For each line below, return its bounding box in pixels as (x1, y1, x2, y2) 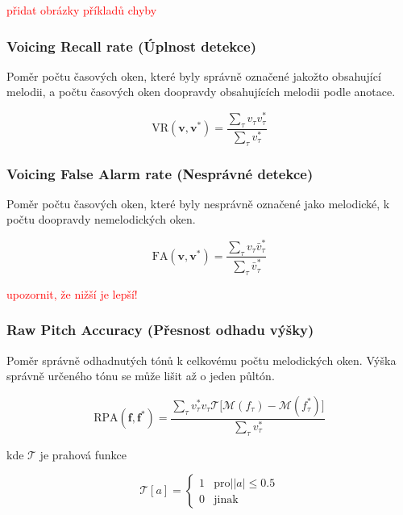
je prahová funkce (39, 446, 127, 463)
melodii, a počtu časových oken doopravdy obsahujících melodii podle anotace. (6, 83, 396, 100)
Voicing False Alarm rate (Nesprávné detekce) (6, 163, 314, 183)
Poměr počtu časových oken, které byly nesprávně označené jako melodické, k (6, 195, 390, 211)
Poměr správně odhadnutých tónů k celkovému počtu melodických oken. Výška (6, 351, 397, 368)
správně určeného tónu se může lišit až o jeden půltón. (6, 367, 275, 384)
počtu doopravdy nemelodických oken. (6, 211, 196, 228)
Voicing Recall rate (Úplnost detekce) (6, 36, 257, 56)
